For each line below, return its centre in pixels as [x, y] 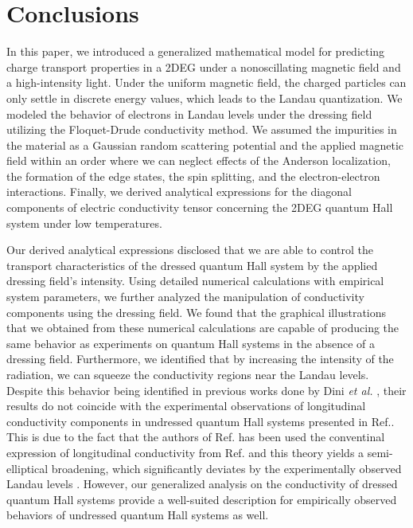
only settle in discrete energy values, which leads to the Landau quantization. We [205, 98]
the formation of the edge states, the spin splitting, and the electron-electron [193, 176]
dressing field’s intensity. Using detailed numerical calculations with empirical [195, 281]
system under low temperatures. [84, 223]
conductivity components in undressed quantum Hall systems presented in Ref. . [201, 421]
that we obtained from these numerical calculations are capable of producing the [203, 328]
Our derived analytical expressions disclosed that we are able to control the [190, 250]
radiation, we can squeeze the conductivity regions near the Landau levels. [188, 374]
